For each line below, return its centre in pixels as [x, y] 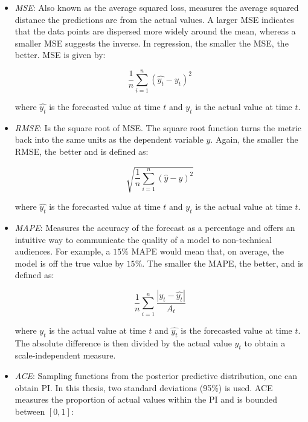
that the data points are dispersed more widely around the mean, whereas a [155, 31]
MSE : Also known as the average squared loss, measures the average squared [157, 7]
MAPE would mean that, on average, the [208, 251]
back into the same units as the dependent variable [109, 139]
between [30, 411]
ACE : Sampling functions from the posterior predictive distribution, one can [156, 375]
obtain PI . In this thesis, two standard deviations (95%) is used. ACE [144, 387]
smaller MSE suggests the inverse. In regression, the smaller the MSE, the [152, 43]
